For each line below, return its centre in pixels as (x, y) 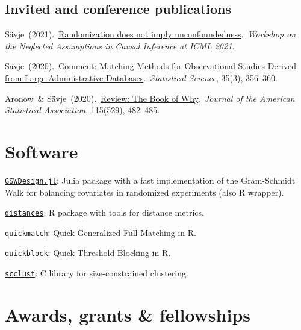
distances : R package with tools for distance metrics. (104, 212)
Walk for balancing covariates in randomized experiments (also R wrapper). (144, 192)
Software (42, 151)
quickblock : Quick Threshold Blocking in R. (88, 253)
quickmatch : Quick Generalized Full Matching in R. (101, 232)
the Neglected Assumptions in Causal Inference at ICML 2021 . (120, 45)
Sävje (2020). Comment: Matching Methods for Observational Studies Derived (150, 66)
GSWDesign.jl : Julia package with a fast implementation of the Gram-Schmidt (150, 180)
